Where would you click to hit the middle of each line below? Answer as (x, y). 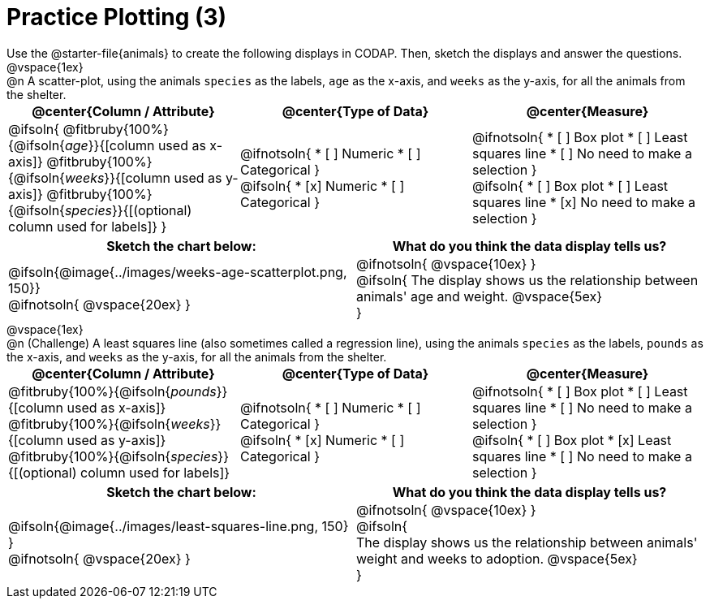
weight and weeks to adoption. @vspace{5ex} (497, 558)
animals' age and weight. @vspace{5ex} (480, 296)
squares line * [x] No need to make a (584, 202)
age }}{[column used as (135, 145)
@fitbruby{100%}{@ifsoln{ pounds (112, 391)
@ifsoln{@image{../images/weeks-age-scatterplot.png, (178, 272)
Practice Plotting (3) (117, 17)
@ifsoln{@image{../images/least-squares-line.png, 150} (179, 526)
